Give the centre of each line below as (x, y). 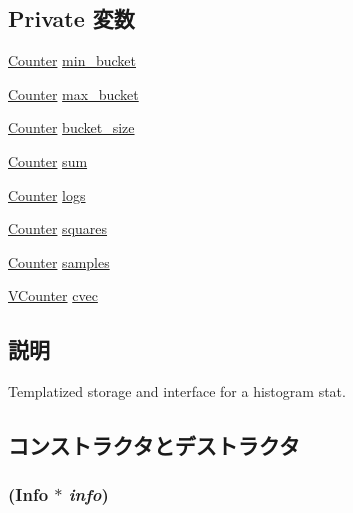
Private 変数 (71, 18)
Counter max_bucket (73, 93)
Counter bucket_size (71, 127)
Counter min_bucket (72, 60)
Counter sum (48, 160)
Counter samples (59, 261)
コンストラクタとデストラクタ (154, 445)
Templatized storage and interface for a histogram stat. (177, 391)
